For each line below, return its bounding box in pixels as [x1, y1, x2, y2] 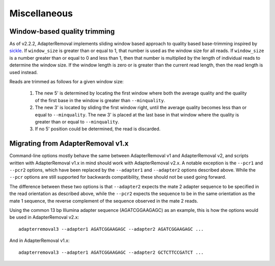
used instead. [9, 69, 38, 75]
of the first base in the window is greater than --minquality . [35, 97, 166, 103]
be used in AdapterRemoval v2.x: [9, 214, 79, 221]
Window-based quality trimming [9, 27, 115, 36]
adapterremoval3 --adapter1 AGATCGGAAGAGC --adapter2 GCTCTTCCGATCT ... [18, 249, 204, 255]
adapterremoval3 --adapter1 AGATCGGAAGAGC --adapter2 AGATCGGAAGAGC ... [18, 226, 204, 232]
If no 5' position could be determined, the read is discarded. [35, 126, 161, 132]
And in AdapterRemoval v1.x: [9, 237, 70, 244]
